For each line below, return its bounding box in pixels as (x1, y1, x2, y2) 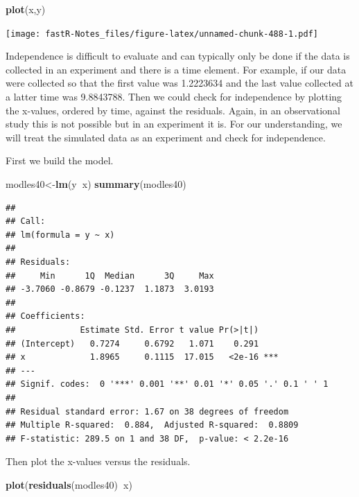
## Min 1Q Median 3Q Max (6, 270, 214, 281)
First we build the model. (6, 153, 114, 168)
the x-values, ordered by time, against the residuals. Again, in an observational (6, 103, 340, 117)
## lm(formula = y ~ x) (6, 229, 115, 240)
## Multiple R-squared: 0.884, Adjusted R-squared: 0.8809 (6, 420, 299, 430)
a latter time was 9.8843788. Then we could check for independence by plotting (6, 89, 342, 104)
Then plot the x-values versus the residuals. (6, 454, 191, 469)
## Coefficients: (6, 311, 85, 322)
